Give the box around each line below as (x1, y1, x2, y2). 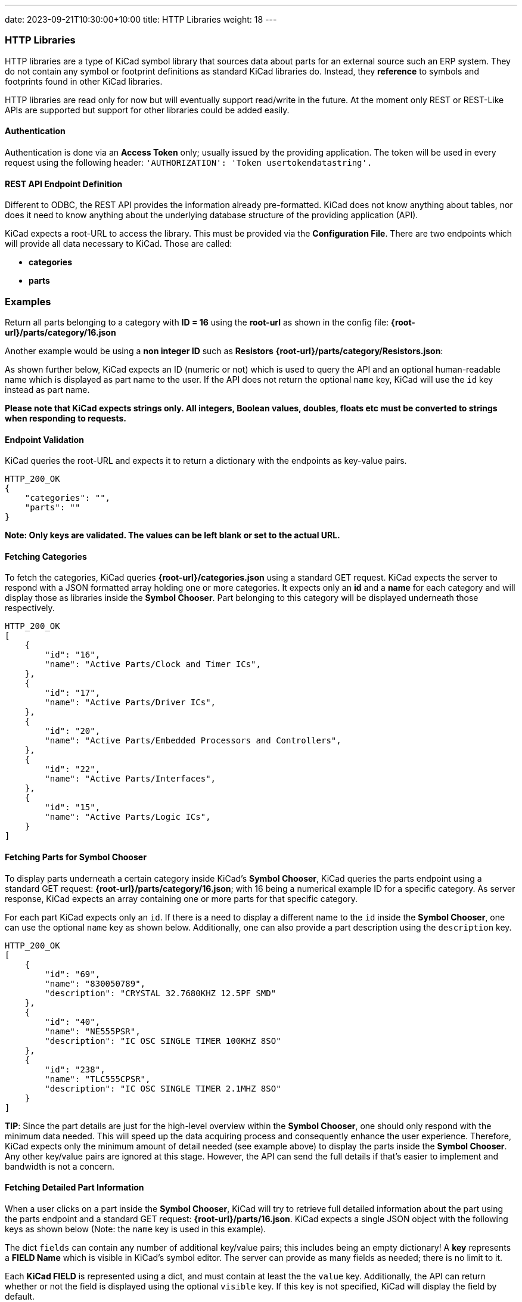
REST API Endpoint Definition (5, 178, 123, 189)
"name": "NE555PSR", (45, 1026, 141, 1036)
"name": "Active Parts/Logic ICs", (45, 812, 211, 822)
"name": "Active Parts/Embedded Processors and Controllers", (45, 736, 341, 746)
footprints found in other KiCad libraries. (5, 76, 163, 86)
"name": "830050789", (45, 978, 146, 988)
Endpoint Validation (5, 434, 84, 445)
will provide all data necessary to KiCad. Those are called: (5, 238, 232, 249)
